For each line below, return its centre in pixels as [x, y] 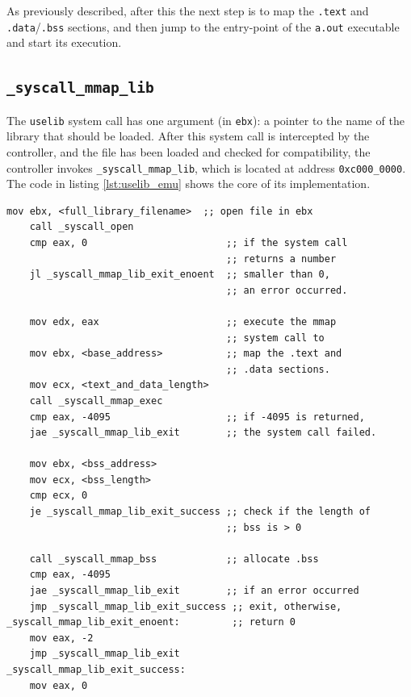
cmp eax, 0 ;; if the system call [189, 242]
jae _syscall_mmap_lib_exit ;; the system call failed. [203, 433]
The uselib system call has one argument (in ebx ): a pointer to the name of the [205, 120]
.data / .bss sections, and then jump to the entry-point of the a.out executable [203, 26]
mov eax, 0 [59, 685]
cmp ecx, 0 [59, 496]
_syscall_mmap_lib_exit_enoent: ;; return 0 [151, 622]
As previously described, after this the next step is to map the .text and [188, 10]
